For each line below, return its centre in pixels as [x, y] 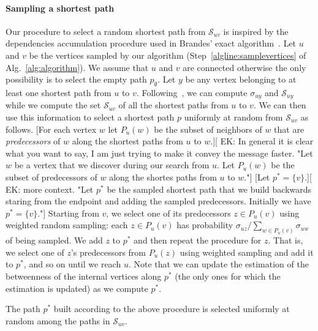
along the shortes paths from [163, 177]
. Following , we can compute [192, 92]
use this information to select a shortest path [90, 117]
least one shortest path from [59, 92]
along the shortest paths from [127, 141]
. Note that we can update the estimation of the [218, 264]
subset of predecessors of [51, 177]
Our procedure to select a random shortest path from [106, 31]
